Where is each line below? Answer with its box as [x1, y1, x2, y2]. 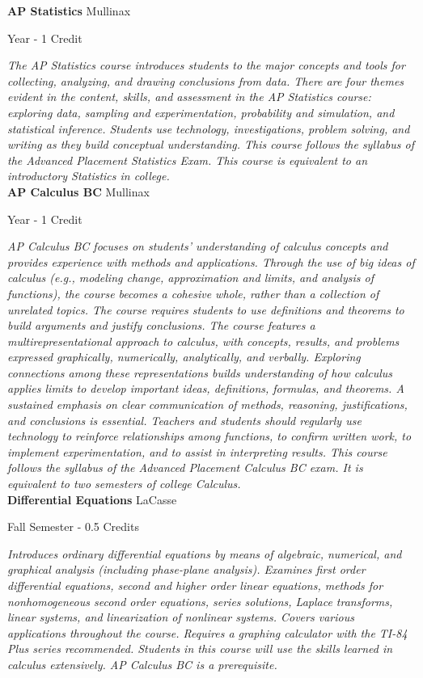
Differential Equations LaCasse [7, 491, 177, 507]
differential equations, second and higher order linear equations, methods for [7, 577, 383, 593]
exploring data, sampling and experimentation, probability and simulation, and [7, 103, 395, 120]
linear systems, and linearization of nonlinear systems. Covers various [7, 609, 354, 625]
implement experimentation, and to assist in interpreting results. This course [7, 443, 387, 460]
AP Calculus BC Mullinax [7, 183, 150, 200]
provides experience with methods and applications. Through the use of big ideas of [7, 253, 415, 270]
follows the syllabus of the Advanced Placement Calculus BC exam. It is [7, 459, 363, 476]
